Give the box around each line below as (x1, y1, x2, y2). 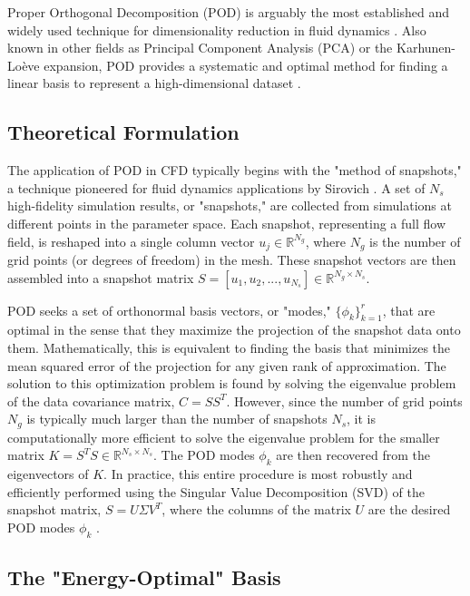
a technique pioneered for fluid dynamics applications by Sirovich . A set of (7, 178, 426, 197)
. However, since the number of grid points (226, 391, 463, 410)
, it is (347, 409, 377, 428)
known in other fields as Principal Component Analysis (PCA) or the (7, 38, 393, 57)
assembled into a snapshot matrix (7, 268, 194, 287)
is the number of (369, 231, 461, 250)
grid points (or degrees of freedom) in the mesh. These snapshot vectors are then (7, 250, 456, 269)
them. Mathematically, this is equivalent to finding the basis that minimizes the (7, 337, 451, 357)
